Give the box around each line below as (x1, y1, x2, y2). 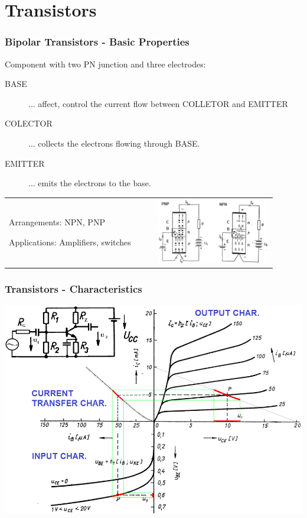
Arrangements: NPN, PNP (9, 216, 105, 228)
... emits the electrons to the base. (28, 177, 151, 189)
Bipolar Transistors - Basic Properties (5, 34, 190, 49)
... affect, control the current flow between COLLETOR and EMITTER (28, 97, 288, 109)
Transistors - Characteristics (5, 281, 142, 296)
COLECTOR (5, 117, 53, 129)
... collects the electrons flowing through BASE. (28, 137, 200, 149)
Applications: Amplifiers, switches (9, 235, 131, 248)
